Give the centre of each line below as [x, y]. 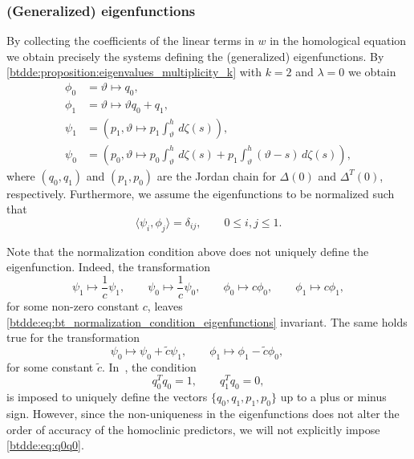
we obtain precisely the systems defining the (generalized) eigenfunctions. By [195, 56]
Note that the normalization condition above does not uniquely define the [188, 251]
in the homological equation [338, 41]
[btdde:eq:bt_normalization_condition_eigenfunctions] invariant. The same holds [207, 321]
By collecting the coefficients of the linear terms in [130, 41]
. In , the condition [149, 366]
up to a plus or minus [333, 397]
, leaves [165, 305]
